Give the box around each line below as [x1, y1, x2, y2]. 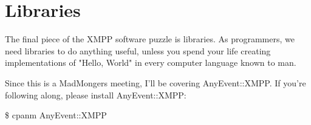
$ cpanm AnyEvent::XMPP [5, 109, 107, 121]
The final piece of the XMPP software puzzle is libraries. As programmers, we [5, 33, 295, 45]
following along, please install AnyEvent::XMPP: [5, 88, 186, 101]
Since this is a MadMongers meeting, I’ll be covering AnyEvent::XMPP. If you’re [5, 76, 306, 89]
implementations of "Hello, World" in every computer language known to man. [5, 56, 296, 69]
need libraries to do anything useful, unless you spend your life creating [5, 44, 271, 57]
